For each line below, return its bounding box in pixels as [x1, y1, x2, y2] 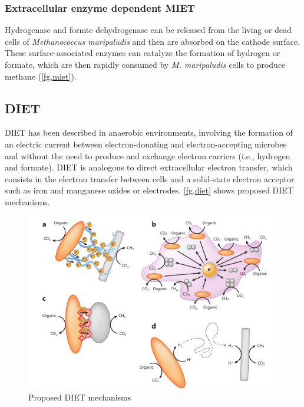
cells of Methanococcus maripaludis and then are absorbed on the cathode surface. [5, 35, 300, 47]
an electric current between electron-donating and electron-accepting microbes [5, 137, 287, 150]
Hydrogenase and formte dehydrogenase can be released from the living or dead [5, 24, 292, 36]
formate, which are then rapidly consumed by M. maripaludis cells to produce [5, 58, 286, 70]
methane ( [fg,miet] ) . [5, 70, 77, 82]
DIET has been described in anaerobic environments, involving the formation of [5, 126, 293, 139]
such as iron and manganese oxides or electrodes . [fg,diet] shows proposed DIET [5, 184, 294, 196]
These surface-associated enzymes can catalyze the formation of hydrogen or [5, 47, 280, 59]
